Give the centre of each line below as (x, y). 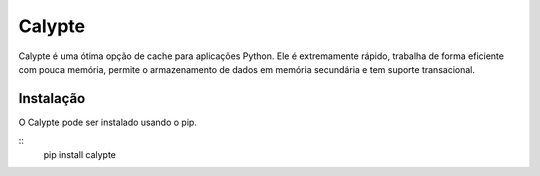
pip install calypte (80, 154)
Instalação (52, 98)
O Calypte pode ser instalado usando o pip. (107, 122)
